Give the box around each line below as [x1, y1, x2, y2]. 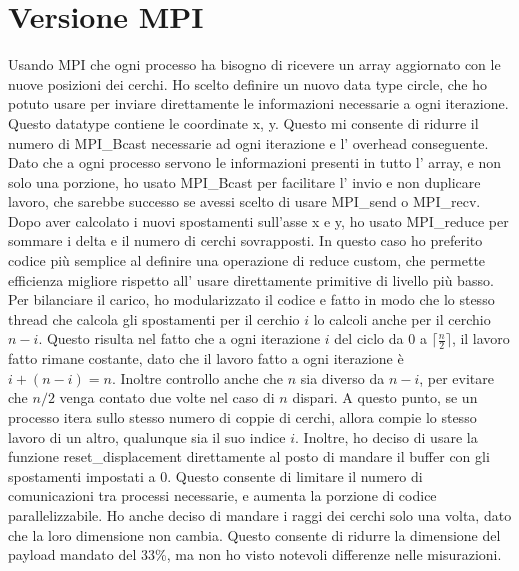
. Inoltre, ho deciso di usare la [295, 426, 478, 447]
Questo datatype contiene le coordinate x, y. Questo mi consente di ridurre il [8, 112, 479, 133]
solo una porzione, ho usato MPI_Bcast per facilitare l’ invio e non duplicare [8, 171, 481, 192]
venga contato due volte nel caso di [59, 387, 275, 408]
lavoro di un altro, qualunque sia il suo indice [8, 426, 286, 447]
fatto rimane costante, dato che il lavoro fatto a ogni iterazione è [8, 348, 404, 369]
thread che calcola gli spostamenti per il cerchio [8, 308, 300, 329]
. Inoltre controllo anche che [111, 367, 284, 388]
